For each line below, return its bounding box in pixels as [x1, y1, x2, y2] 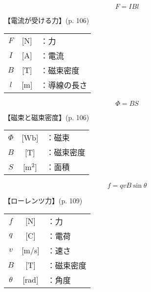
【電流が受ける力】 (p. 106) [4, 15, 89, 25]
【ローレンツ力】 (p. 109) [4, 195, 83, 206]
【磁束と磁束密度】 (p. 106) [4, 112, 89, 122]
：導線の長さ [40, 79, 87, 91]
